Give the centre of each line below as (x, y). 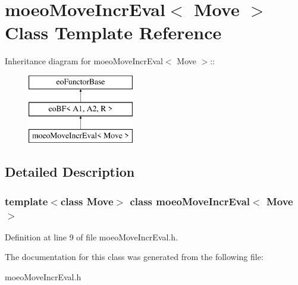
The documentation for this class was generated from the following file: (134, 257)
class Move (87, 201)
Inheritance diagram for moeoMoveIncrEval (84, 61)
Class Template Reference (113, 32)
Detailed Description (70, 172)
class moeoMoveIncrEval (190, 201)
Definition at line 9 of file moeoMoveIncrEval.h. (91, 237)
